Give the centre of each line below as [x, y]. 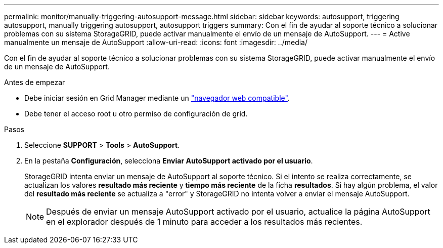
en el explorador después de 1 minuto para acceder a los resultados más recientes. [204, 222]
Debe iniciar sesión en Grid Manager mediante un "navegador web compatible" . [157, 98]
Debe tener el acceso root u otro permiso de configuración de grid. [136, 114]
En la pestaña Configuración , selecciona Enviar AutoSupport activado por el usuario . [169, 161]
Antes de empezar [35, 82]
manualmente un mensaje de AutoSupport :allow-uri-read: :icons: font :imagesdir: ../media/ [156, 42]
